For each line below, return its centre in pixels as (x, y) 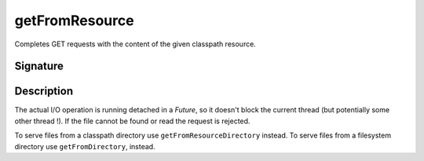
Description (44, 91)
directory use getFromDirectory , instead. (85, 146)
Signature (39, 66)
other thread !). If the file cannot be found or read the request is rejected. (132, 121)
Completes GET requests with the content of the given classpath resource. (135, 44)
